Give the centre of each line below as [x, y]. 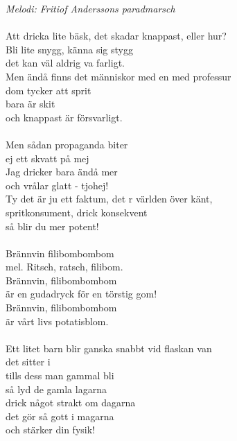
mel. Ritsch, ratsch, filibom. [64, 267]
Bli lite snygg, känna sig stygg [69, 49]
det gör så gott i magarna [60, 416]
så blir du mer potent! [52, 226]
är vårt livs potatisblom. [57, 321]
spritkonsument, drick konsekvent [77, 212]
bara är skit [30, 104]
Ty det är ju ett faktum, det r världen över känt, [109, 199]
